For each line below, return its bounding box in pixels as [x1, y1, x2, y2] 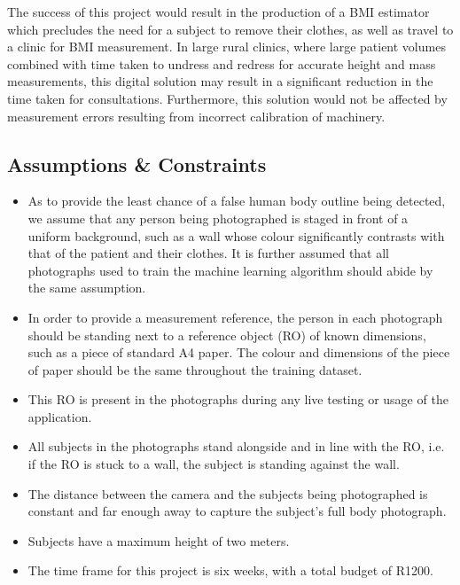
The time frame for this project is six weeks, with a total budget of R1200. [27, 561, 433, 580]
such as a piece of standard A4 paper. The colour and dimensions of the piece [27, 343, 450, 362]
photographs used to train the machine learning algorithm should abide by [27, 261, 433, 279]
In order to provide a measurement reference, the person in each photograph [27, 308, 443, 326]
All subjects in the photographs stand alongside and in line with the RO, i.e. [27, 437, 445, 456]
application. [27, 407, 92, 425]
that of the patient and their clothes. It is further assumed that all [27, 244, 390, 262]
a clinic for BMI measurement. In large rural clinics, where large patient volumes [7, 37, 446, 56]
